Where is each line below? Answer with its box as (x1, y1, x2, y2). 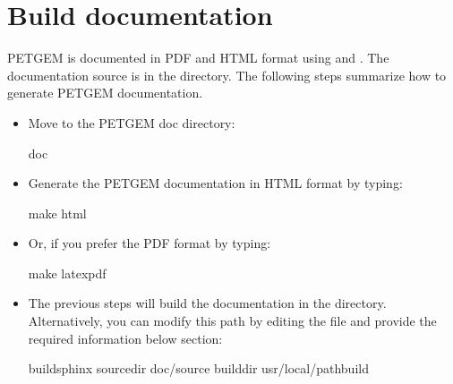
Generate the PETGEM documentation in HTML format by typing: (28, 174, 403, 192)
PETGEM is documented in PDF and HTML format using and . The (7, 48, 389, 67)
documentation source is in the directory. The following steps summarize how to (7, 65, 447, 84)
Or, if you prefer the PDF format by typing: (28, 234, 271, 252)
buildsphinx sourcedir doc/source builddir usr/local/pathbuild (28, 359, 369, 378)
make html (28, 203, 87, 222)
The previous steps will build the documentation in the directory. (28, 294, 387, 312)
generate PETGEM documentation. (7, 83, 203, 102)
